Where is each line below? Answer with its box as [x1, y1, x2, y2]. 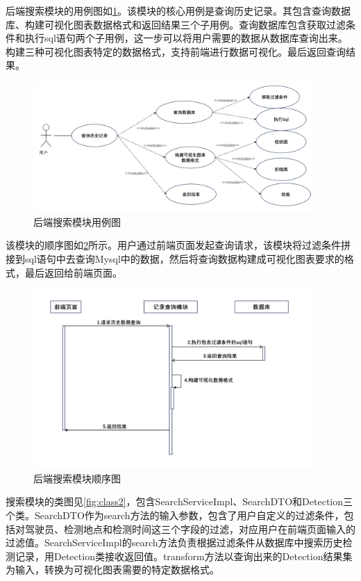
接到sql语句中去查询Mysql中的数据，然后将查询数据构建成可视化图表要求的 [6, 251, 344, 265]
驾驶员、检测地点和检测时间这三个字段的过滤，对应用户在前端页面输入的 [24, 521, 355, 536]
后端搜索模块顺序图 [33, 470, 121, 485]
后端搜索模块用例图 [33, 214, 121, 229]
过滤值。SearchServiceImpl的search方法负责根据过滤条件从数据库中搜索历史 [6, 535, 343, 550]
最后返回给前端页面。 [24, 265, 122, 279]
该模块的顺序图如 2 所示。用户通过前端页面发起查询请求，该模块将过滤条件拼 [6, 238, 351, 252]
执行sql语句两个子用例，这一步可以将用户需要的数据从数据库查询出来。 [24, 31, 348, 45]
